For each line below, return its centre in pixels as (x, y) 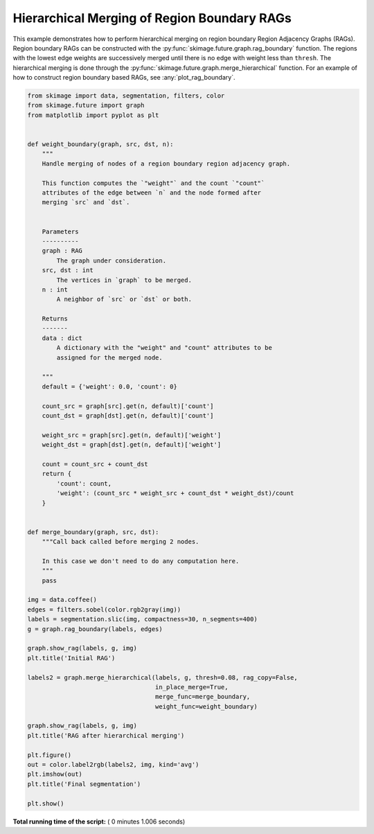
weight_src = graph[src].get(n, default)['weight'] (132, 435)
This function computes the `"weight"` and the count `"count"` (153, 183)
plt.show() (46, 803)
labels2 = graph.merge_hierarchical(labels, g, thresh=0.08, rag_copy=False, (162, 677)
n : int (55, 290)
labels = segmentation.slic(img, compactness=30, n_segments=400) (142, 619)
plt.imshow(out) (55, 774)
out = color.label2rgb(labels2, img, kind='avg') (113, 765)
